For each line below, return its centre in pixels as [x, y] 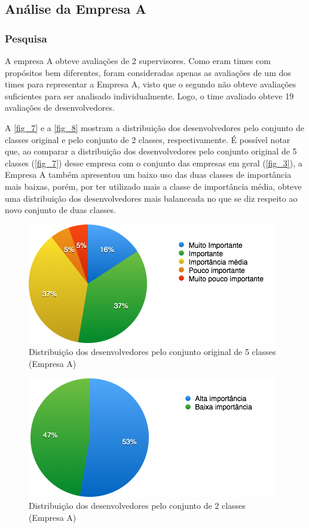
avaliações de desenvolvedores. [60, 107]
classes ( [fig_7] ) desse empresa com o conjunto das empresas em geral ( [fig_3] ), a [154, 163]
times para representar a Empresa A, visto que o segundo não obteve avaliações [151, 84]
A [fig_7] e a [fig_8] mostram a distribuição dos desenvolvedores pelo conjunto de [155, 127]
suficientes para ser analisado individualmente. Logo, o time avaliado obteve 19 [149, 95]
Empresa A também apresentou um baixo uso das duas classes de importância [148, 175]
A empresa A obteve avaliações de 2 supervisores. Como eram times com [138, 60]
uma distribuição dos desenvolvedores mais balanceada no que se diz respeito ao [151, 198]
